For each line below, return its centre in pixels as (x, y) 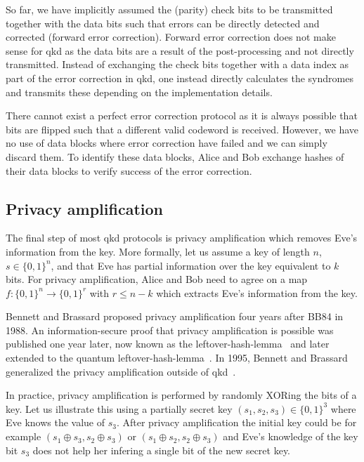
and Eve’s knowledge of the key (291, 436)
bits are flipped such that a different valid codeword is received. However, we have (182, 129)
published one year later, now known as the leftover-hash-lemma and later (168, 344)
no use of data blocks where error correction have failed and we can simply (167, 143)
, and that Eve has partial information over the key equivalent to (191, 265)
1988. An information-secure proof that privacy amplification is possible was (170, 330)
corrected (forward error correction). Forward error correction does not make (171, 37)
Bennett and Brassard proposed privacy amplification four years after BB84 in (175, 316)
